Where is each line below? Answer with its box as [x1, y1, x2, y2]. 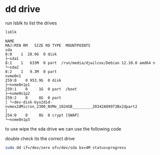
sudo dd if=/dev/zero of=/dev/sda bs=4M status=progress [5, 145, 126, 150]
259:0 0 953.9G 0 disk [5, 78, 61, 83]
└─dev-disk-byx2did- [9, 100, 52, 105]
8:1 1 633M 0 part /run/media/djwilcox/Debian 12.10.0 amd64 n [5, 60, 155, 65]
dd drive [5, 3, 40, 15]
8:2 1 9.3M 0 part [5, 69, 57, 74]
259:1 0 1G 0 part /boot [5, 86, 77, 92]
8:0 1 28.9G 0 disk [5, 51, 57, 57]
